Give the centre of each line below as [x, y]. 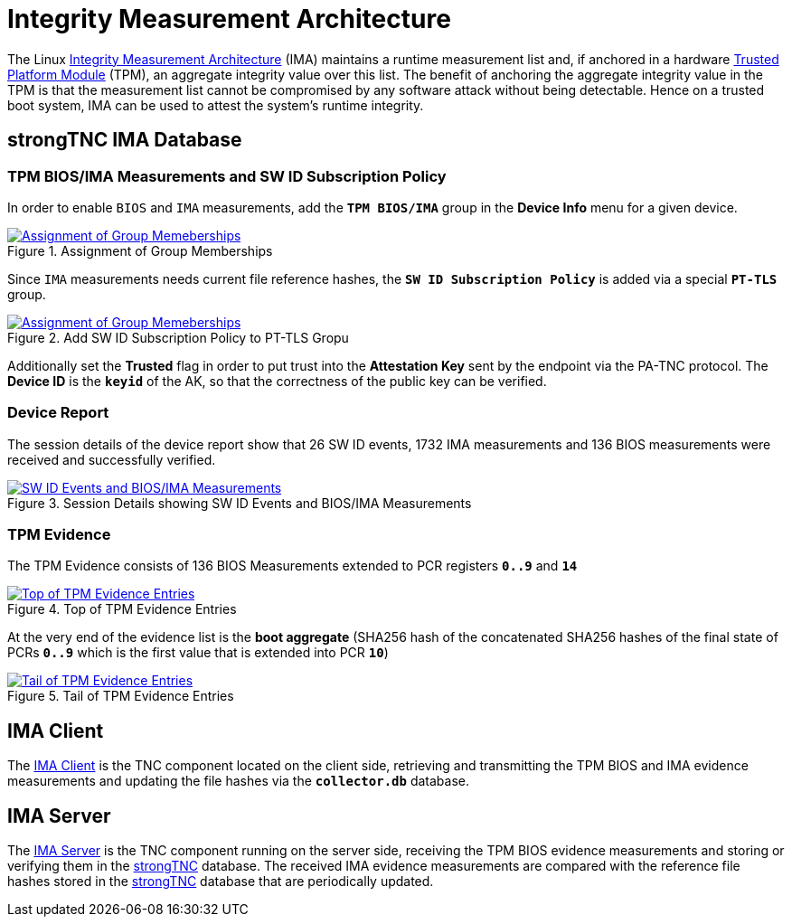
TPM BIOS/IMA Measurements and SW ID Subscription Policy [227, 176]
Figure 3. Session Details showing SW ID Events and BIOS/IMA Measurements [240, 503]
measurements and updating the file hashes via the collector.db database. [238, 781]
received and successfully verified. [112, 459]
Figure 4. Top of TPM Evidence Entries [122, 609]
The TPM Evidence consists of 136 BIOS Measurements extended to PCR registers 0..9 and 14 [292, 566]
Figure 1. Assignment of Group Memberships [140, 250]
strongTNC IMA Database [125, 140]
